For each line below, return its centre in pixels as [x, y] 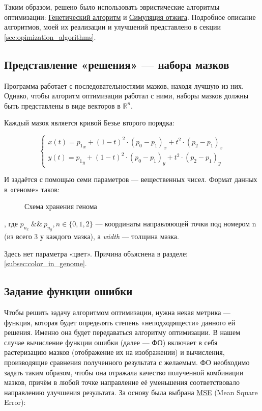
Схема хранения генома [61, 206]
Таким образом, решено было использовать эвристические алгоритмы [112, 7]
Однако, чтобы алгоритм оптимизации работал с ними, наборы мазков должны [126, 96]
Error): [15, 402]
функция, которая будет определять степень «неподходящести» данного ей [120, 322]
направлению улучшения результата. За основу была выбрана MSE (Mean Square [131, 392]
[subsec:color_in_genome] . [46, 263]
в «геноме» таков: [32, 189]
